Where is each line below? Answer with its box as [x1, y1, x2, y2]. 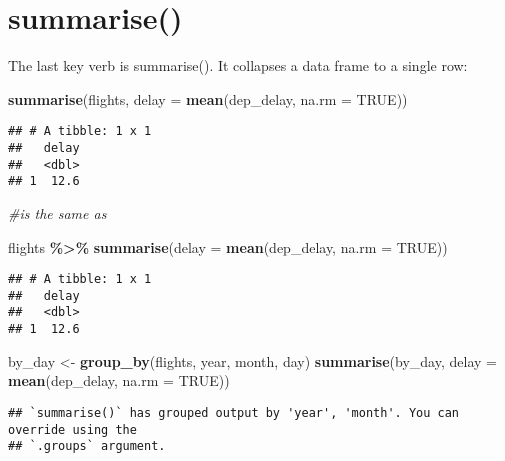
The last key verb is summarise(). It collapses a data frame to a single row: [8, 55, 468, 76]
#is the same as [8, 202, 107, 223]
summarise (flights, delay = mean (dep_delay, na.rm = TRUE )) [8, 88, 408, 109]
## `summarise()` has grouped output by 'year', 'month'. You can [8, 405, 460, 420]
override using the [8, 422, 137, 437]
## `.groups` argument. [8, 439, 166, 454]
